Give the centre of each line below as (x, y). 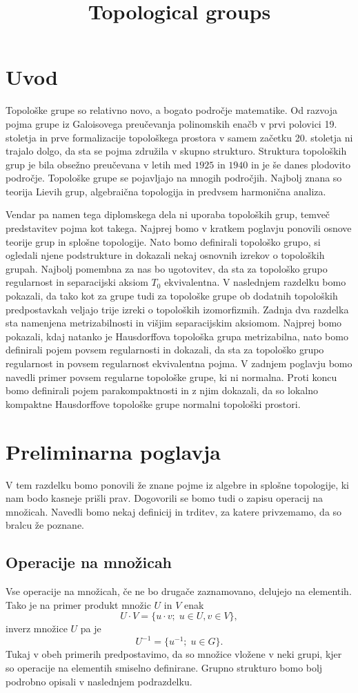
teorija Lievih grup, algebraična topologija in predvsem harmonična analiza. (166, 191)
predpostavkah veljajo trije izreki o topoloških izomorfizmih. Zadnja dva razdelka (177, 309)
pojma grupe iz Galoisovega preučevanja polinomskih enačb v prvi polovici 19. (171, 123)
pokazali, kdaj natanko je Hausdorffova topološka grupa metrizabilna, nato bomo (177, 336)
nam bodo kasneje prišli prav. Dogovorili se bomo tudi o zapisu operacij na (164, 498)
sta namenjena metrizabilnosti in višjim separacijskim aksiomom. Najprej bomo (174, 323)
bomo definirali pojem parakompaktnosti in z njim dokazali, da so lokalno (162, 390)
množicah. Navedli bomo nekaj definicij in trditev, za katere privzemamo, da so (174, 511)
